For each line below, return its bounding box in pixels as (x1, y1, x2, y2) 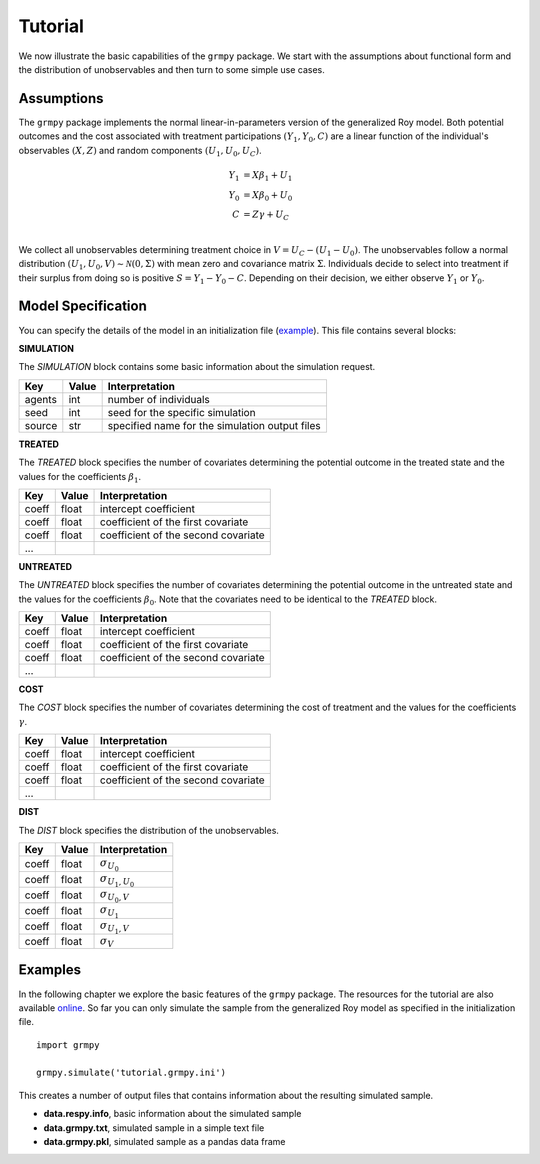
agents (24, 392, 57, 406)
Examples (18, 961, 82, 979)
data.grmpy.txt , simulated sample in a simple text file (43, 1121, 265, 1134)
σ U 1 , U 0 (100, 871, 135, 889)
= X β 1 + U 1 (243, 169, 293, 183)
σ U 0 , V (100, 887, 130, 904)
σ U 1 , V (100, 918, 130, 935)
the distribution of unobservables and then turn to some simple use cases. (18, 63, 325, 75)
